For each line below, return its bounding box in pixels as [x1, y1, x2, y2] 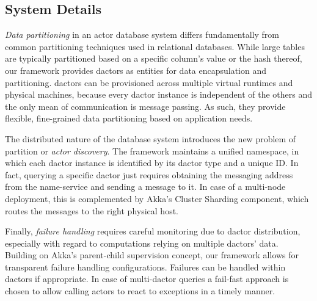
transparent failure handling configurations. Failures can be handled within [5, 260, 286, 273]
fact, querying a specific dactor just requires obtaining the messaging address [5, 168, 293, 181]
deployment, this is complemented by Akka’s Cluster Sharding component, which [5, 192, 309, 205]
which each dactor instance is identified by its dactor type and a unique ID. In [5, 156, 299, 169]
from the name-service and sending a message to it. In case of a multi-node [5, 180, 286, 193]
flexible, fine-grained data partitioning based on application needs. [5, 112, 253, 125]
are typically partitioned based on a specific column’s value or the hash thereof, [5, 52, 302, 65]
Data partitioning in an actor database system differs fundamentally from [5, 28, 279, 41]
